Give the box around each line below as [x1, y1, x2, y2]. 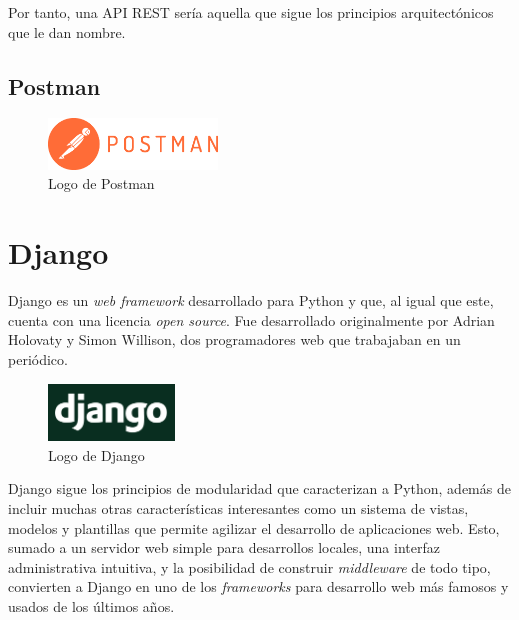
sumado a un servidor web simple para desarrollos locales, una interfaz [8, 537, 440, 558]
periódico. [8, 348, 68, 369]
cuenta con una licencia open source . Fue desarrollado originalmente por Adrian [8, 309, 495, 330]
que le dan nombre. [8, 21, 126, 42]
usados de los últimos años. [8, 596, 175, 617]
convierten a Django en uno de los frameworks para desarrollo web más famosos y [8, 576, 509, 597]
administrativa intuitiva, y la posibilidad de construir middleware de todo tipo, [8, 556, 491, 577]
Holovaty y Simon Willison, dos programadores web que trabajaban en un [8, 329, 461, 350]
